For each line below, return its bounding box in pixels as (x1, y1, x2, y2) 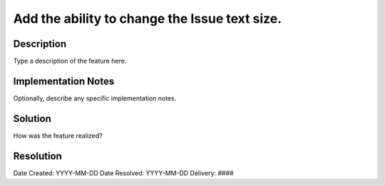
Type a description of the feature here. (13, 57, 127, 66)
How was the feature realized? (13, 131, 103, 140)
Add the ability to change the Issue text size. (13, 11, 282, 26)
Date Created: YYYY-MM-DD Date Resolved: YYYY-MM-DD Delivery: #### (13, 168, 235, 177)
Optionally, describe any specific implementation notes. (13, 93, 177, 103)
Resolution (13, 150, 62, 162)
